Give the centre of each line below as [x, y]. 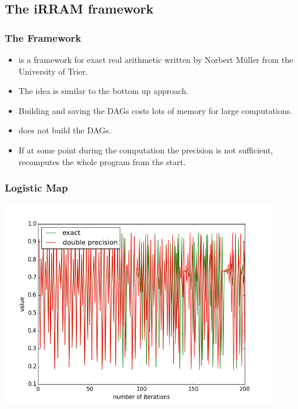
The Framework [43, 37]
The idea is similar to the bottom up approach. [103, 91]
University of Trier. [53, 71]
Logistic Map [36, 188]
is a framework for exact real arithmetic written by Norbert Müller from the [156, 59]
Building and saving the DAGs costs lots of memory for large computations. [155, 110]
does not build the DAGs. [65, 130]
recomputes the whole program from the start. [102, 161]
